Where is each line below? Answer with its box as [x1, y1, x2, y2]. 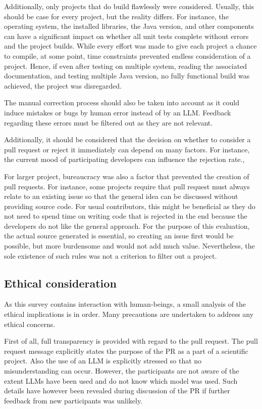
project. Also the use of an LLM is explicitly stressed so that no [4, 355, 202, 366]
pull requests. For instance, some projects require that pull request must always [4, 181, 250, 191]
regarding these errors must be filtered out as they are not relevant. [4, 117, 213, 128]
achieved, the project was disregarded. [4, 80, 122, 91]
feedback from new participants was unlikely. [4, 395, 143, 405]
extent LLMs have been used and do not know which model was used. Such [4, 375, 238, 386]
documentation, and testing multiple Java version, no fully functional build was [4, 70, 250, 81]
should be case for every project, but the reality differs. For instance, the [4, 11, 229, 21]
